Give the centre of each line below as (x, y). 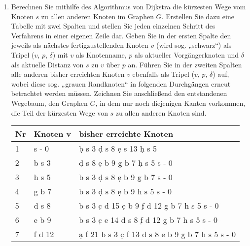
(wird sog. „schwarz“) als (194, 45)
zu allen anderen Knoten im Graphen (97, 16)
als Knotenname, (101, 54)
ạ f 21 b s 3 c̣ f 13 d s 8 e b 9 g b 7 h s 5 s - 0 (157, 234)
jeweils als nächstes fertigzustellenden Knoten (80, 45)
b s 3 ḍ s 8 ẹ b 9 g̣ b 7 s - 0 (126, 177)
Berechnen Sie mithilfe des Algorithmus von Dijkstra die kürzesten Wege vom (128, 6)
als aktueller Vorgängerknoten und (187, 54)
